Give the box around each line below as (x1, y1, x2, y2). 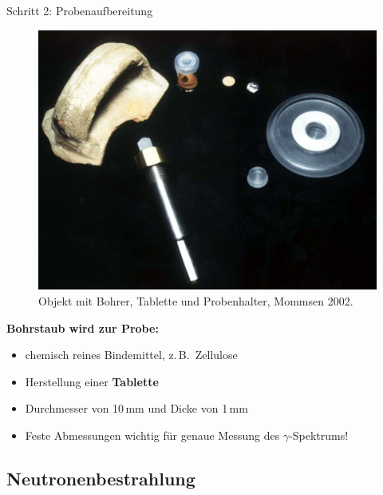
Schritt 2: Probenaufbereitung (6, 2, 153, 18)
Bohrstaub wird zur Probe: (6, 319, 159, 336)
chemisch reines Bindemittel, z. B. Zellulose (25, 346, 238, 363)
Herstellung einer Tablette (25, 373, 159, 389)
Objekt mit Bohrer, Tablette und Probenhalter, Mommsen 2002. (38, 292, 353, 309)
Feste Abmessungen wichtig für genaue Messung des (25, 426, 280, 443)
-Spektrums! (289, 426, 349, 443)
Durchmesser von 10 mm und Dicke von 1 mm (25, 400, 248, 417)
